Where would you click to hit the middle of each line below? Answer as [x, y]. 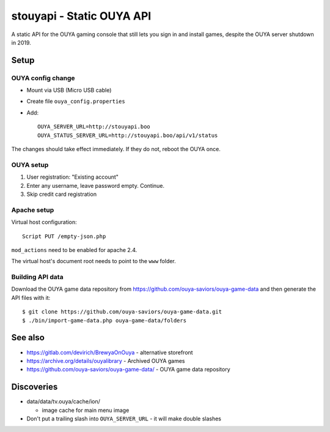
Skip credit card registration [62, 194]
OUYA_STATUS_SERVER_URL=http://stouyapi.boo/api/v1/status [128, 135]
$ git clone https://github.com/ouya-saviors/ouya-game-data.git [122, 312]
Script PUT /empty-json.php [64, 236]
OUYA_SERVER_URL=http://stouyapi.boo [94, 127]
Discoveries [35, 387]
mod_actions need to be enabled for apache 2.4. [74, 250]
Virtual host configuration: [44, 222]
